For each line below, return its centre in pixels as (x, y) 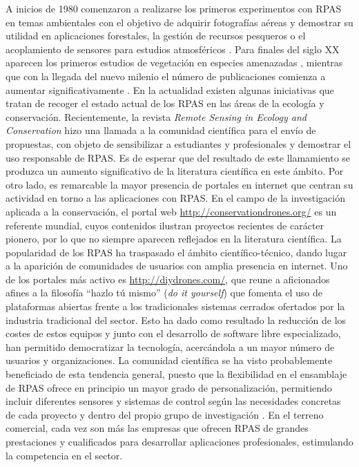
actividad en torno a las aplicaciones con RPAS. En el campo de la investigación (176, 198)
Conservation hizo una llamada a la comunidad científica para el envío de (161, 130)
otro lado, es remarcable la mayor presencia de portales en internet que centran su (179, 184)
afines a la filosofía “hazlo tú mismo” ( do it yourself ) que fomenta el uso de (164, 293)
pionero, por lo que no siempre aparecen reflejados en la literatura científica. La (174, 239)
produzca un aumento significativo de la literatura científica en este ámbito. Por (175, 171)
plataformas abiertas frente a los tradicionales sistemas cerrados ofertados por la (175, 306)
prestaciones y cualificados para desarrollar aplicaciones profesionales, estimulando (179, 441)
